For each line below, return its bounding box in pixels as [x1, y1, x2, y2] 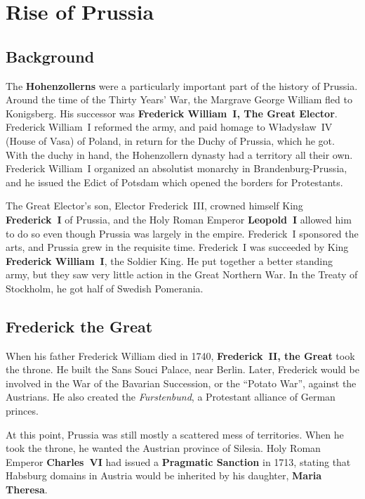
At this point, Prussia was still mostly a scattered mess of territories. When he [6, 427, 344, 441]
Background [6, 45, 95, 67]
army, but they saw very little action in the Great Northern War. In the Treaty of [6, 267, 358, 282]
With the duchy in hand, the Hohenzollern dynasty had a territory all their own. [6, 147, 353, 162]
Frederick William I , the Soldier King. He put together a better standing [6, 253, 333, 268]
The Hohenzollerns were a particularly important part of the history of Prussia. [6, 78, 358, 93]
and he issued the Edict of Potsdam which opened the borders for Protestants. [6, 174, 343, 189]
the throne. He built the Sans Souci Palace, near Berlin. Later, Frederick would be [6, 362, 359, 377]
